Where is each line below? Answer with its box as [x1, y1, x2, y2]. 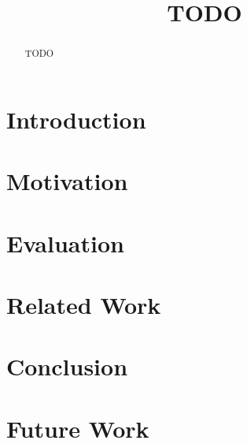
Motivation [6, 165, 128, 197]
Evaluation [6, 226, 124, 259]
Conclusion [6, 350, 128, 382]
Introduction [6, 103, 146, 135]
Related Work [6, 288, 161, 320]
